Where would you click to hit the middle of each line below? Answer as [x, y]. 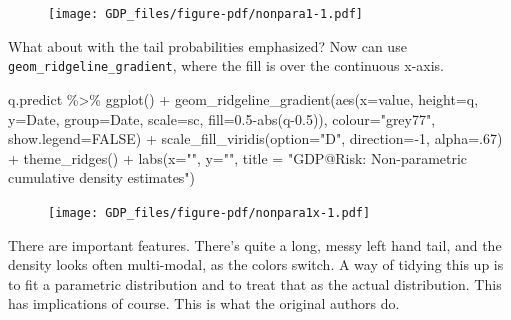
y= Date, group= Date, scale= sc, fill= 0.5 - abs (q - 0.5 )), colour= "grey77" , [222, 118]
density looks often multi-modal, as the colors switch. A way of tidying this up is [256, 264]
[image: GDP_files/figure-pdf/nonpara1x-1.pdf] [209, 212]
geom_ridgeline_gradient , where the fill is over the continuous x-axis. [226, 65]
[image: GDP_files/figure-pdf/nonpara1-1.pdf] [205, 14]
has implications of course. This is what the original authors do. [204, 303]
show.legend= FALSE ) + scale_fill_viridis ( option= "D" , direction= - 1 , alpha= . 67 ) [255, 138]
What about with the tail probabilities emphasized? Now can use [207, 45]
